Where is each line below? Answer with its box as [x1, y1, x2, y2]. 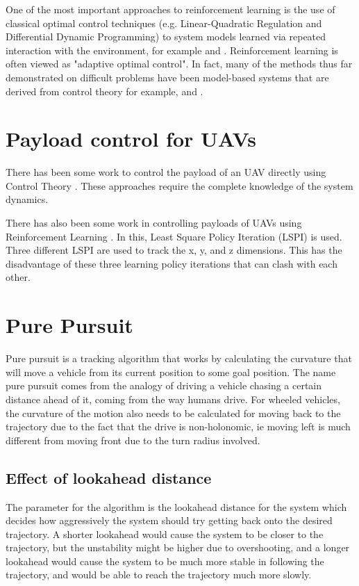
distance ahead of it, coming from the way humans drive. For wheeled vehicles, [6, 391, 340, 406]
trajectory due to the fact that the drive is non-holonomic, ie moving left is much [6, 419, 351, 434]
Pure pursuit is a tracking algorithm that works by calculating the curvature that [6, 351, 352, 366]
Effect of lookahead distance [6, 466, 212, 488]
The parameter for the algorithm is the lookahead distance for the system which [6, 499, 347, 514]
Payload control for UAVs [6, 124, 256, 153]
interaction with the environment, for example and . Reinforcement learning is [6, 42, 338, 57]
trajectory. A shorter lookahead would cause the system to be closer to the [6, 526, 324, 541]
